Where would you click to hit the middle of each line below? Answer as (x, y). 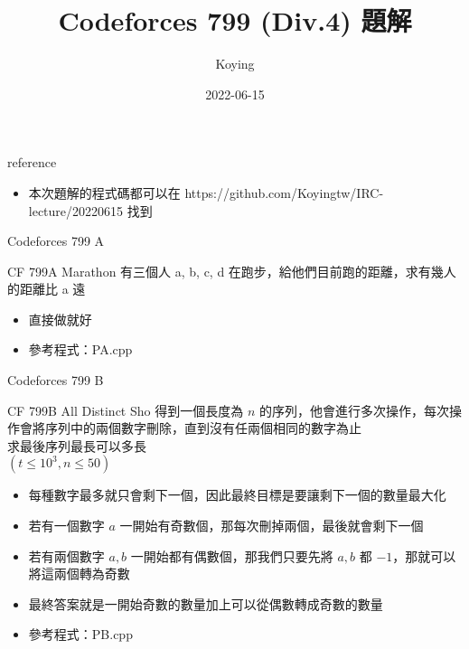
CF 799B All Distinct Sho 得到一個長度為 (126, 410)
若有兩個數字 (66, 555)
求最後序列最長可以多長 (77, 445)
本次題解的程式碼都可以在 (104, 192)
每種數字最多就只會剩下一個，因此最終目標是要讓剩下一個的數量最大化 (237, 495)
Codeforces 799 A (56, 241)
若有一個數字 (66, 526)
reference (32, 162)
